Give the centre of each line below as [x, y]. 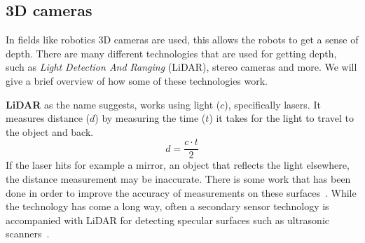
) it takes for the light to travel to [282, 118]
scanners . [28, 234]
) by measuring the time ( [150, 118]
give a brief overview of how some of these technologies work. [137, 80]
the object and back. [50, 131]
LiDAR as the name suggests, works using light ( [113, 104]
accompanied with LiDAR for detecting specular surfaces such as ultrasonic [168, 220]
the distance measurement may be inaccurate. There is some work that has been [178, 179]
